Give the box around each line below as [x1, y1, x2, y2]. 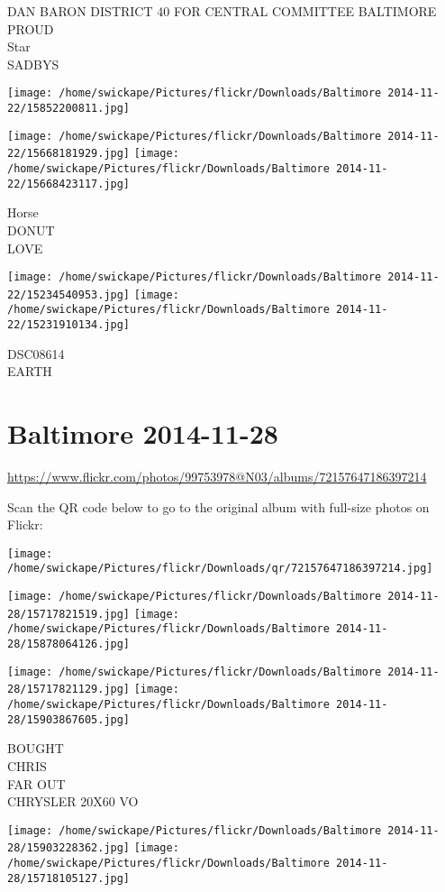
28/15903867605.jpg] [7, 713, 131, 726]
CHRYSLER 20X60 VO [7, 792, 139, 811]
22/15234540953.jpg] [7, 288, 131, 301]
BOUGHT [7, 739, 64, 758]
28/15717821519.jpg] [7, 607, 131, 621]
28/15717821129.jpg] [7, 683, 131, 696]
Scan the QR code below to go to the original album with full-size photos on [7, 497, 430, 516]
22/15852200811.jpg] [7, 102, 131, 115]
